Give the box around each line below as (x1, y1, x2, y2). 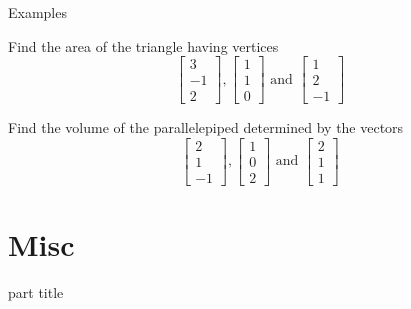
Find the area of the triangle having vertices (8, 35, 279, 56)
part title (8, 282, 64, 303)
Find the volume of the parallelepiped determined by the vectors (8, 117, 404, 138)
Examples (8, 2, 67, 22)
